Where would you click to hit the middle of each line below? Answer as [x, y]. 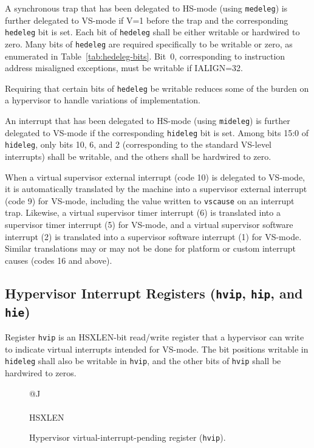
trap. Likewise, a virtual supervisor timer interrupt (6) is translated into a [143, 212]
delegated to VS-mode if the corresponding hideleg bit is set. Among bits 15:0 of [157, 132]
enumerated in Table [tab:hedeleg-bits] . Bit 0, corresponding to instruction [145, 56]
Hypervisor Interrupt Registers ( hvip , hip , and [154, 293]
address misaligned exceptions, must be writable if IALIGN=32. [124, 68]
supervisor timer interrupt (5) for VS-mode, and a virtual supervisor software [149, 224]
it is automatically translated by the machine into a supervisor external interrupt [156, 189]
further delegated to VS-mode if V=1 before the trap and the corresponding [147, 20]
